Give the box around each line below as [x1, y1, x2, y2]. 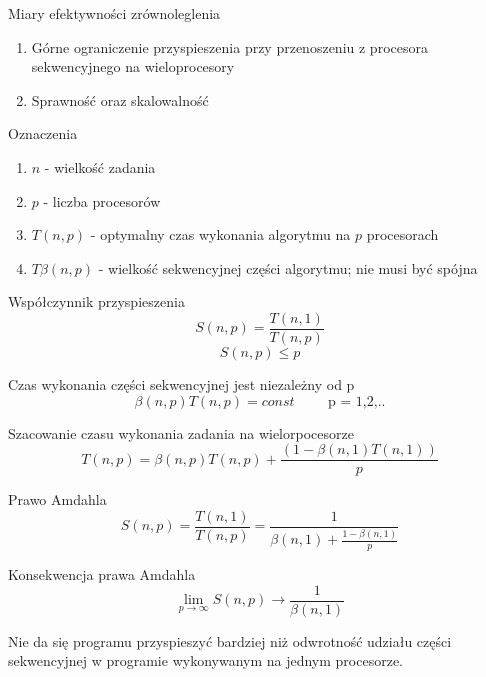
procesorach [366, 224, 439, 245]
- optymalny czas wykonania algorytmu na [90, 224, 351, 245]
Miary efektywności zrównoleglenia [8, 3, 221, 23]
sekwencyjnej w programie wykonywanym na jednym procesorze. [8, 650, 404, 671]
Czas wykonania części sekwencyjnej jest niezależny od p [8, 374, 355, 394]
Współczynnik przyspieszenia [8, 291, 185, 312]
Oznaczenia [8, 123, 78, 144]
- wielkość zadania [44, 156, 156, 177]
